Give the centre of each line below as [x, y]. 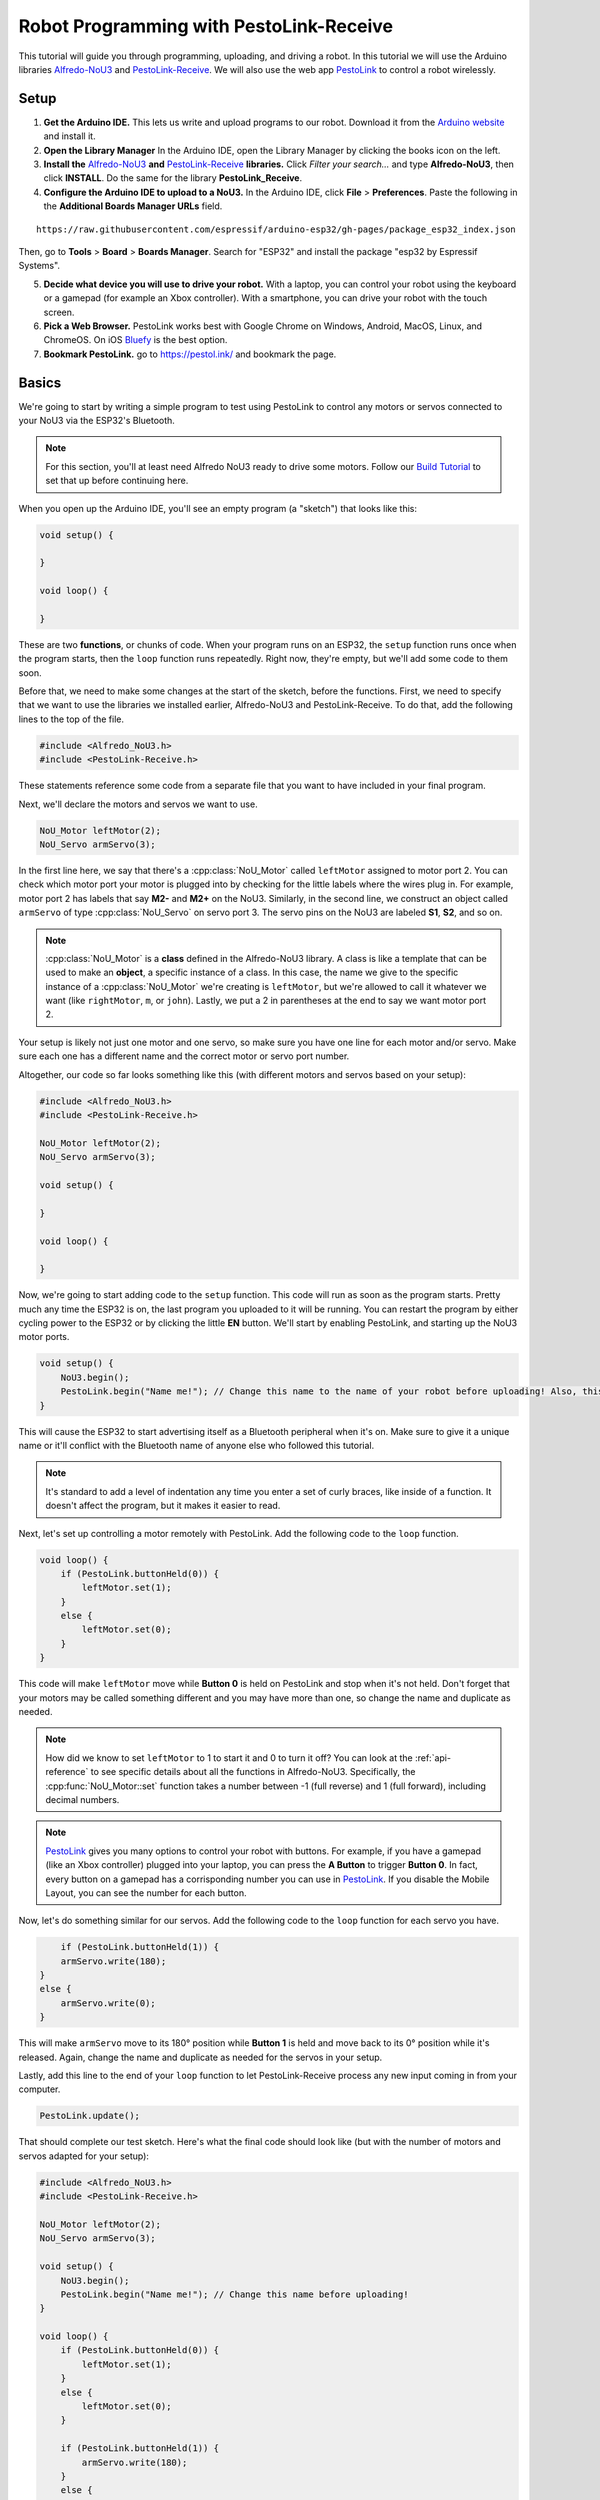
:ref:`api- [433, 1757]
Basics [40, 382]
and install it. [69, 136]
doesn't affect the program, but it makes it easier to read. [163, 1506]
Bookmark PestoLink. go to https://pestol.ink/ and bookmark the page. [190, 354]
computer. [39, 2089]
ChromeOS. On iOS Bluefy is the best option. [135, 340]
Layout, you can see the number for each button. [146, 1892]
